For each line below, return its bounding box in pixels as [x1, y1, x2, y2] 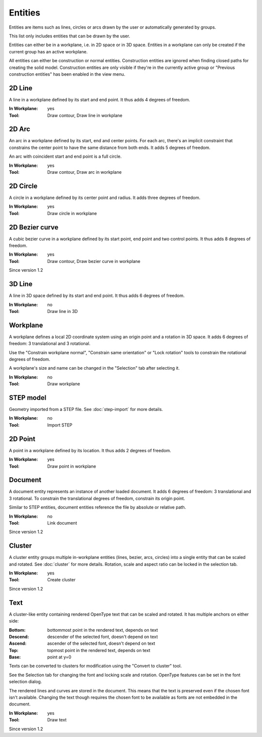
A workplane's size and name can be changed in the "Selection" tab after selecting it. [9, 365, 180, 371]
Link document [47, 520, 77, 526]
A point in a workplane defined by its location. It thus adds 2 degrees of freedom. [9, 447, 172, 453]
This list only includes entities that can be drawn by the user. [9, 33, 131, 39]
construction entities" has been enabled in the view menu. [9, 71, 126, 77]
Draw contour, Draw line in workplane [47, 112, 123, 118]
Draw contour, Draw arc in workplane [47, 169, 122, 175]
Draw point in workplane [47, 463, 97, 469]
